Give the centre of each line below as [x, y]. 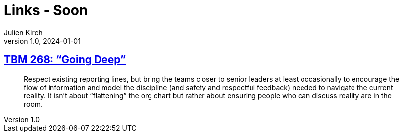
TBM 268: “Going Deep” [65, 60]
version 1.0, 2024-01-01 [42, 41]
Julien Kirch [23, 32]
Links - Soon [46, 10]
